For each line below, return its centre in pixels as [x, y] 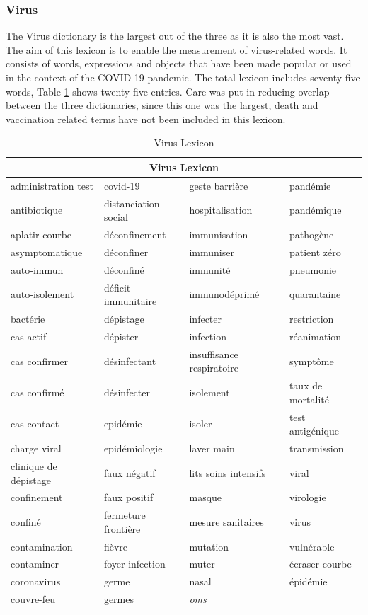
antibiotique [37, 210]
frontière [122, 528]
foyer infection [134, 564]
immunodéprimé [224, 294]
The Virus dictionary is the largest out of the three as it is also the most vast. [175, 36]
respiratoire [214, 368]
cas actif [29, 336]
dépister [121, 336]
